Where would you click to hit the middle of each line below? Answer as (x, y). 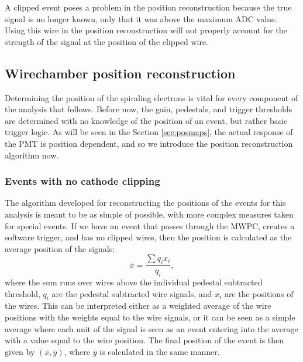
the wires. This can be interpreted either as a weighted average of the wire (138, 306)
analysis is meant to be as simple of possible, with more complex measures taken (149, 214)
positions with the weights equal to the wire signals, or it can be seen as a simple (150, 317)
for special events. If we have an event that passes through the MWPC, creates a (150, 225)
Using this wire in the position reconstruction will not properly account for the (146, 30)
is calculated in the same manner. (160, 351)
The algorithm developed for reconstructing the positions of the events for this (145, 203)
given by (20, 351)
